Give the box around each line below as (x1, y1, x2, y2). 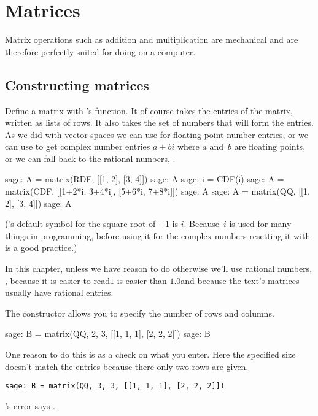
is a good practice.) (5, 241, 77, 254)
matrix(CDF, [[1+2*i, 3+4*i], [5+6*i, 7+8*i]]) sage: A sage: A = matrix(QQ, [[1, (5, 185, 310, 198)
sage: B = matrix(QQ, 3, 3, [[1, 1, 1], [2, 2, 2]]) (5, 382, 225, 391)
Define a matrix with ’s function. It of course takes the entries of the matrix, (5, 104, 293, 117)
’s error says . (5, 399, 55, 412)
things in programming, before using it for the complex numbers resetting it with (5, 229, 311, 242)
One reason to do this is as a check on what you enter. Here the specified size (5, 348, 296, 361)
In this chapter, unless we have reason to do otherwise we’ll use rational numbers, (5, 262, 312, 275)
